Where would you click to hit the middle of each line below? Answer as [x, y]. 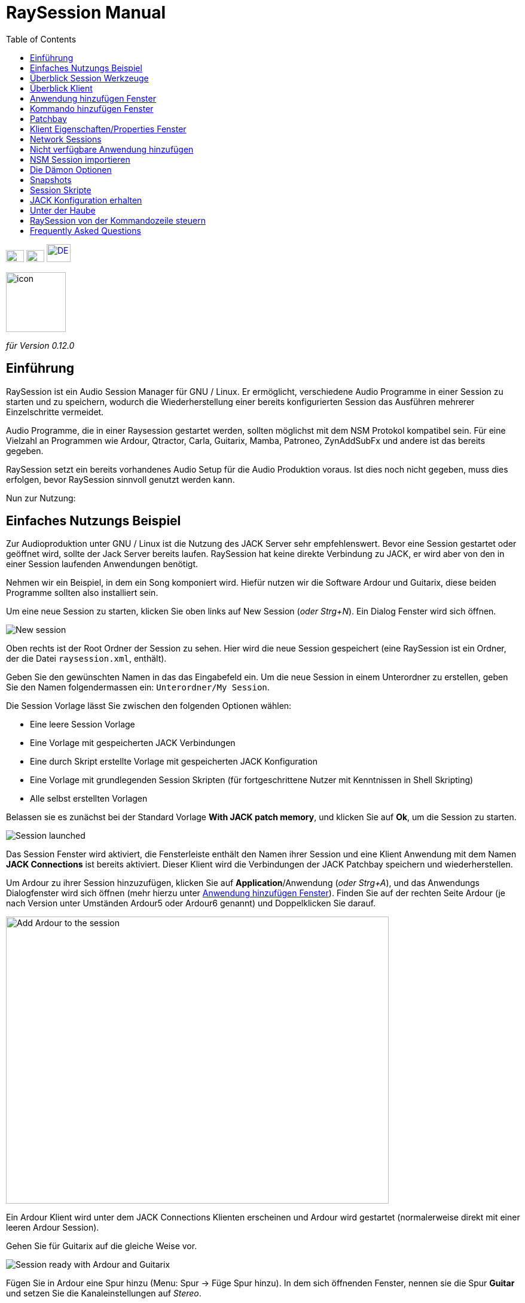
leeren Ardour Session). [53, 1228]
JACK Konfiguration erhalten [86, 200]
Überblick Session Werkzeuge [89, 78]
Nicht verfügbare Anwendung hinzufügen [112, 149]
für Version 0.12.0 [40, 345]
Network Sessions [66, 139]
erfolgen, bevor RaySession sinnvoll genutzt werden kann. [120, 479]
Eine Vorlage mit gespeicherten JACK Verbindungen [133, 743]
